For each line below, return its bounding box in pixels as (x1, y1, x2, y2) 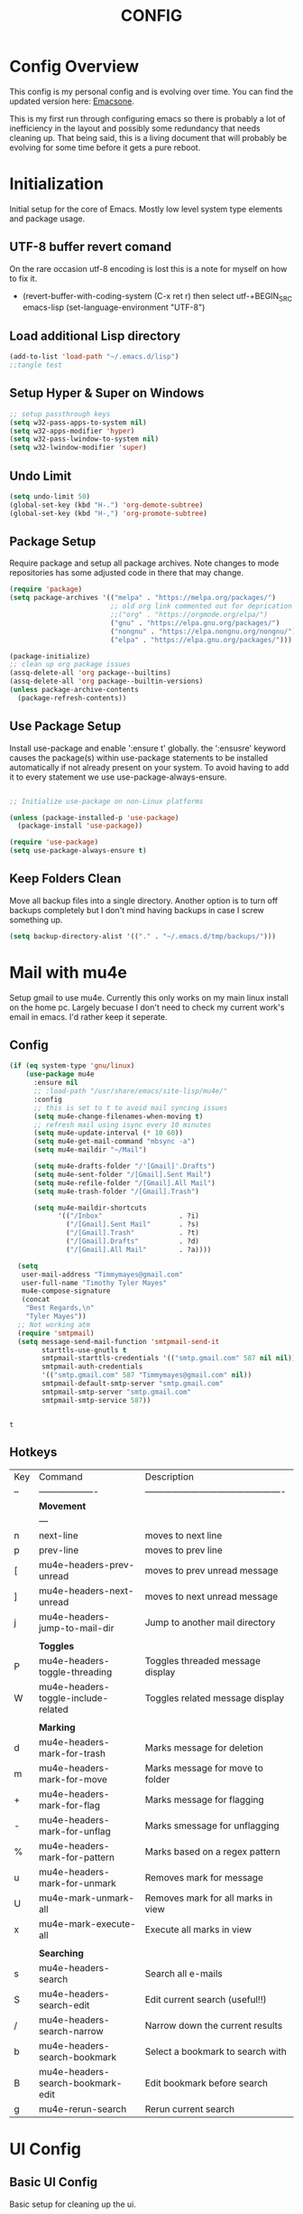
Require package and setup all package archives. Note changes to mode (9, 557, 280, 569)
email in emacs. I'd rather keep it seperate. (9, 1011, 169, 1022)
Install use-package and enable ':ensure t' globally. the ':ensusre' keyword (9, 743, 287, 753)
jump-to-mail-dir (39, 1621, 115, 1634)
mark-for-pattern (39, 1851, 115, 1864)
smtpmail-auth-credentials (41, 1362, 143, 1371)
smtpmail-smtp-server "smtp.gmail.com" (41, 1387, 192, 1397)
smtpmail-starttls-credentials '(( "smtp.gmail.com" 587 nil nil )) (41, 1354, 297, 1363)
